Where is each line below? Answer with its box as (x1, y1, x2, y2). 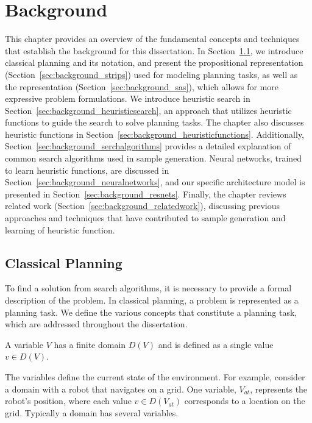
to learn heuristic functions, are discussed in (5, 163, 169, 176)
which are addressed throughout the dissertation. (5, 318, 188, 330)
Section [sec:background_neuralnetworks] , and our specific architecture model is (5, 176, 305, 188)
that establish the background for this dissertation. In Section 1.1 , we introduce (5, 44, 303, 57)
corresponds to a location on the (184, 394, 305, 407)
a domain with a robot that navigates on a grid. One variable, (5, 382, 236, 395)
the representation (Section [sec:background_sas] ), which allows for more (5, 80, 278, 93)
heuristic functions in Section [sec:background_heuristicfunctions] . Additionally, (5, 127, 305, 140)
